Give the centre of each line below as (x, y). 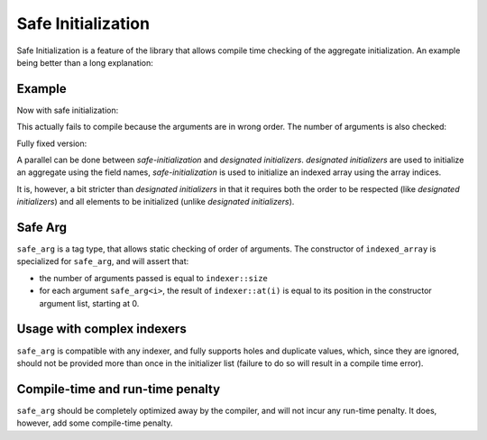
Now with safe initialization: (68, 110)
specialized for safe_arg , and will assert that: (103, 261)
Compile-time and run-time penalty (119, 389)
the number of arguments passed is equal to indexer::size (153, 278)
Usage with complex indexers (101, 329)
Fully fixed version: (52, 143)
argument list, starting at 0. (89, 303)
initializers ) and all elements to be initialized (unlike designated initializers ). (156, 202)
